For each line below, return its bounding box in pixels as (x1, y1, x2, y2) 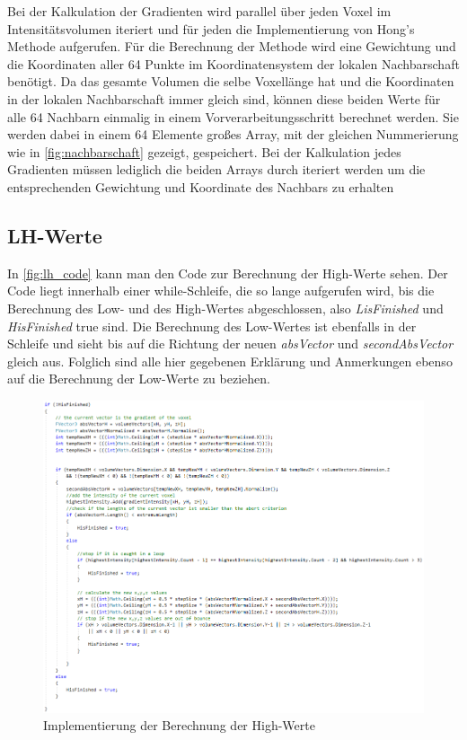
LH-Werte (7, 221, 102, 249)
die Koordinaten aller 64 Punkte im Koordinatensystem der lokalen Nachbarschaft (7, 54, 460, 73)
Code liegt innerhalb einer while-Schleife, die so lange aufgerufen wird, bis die (7, 281, 435, 300)
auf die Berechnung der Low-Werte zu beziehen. (7, 369, 270, 388)
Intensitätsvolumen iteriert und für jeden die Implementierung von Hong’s (7, 19, 415, 38)
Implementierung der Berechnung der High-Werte (43, 716, 315, 735)
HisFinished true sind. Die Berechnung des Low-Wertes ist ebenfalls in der (7, 316, 417, 335)
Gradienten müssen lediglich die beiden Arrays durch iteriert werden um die (7, 160, 426, 179)
